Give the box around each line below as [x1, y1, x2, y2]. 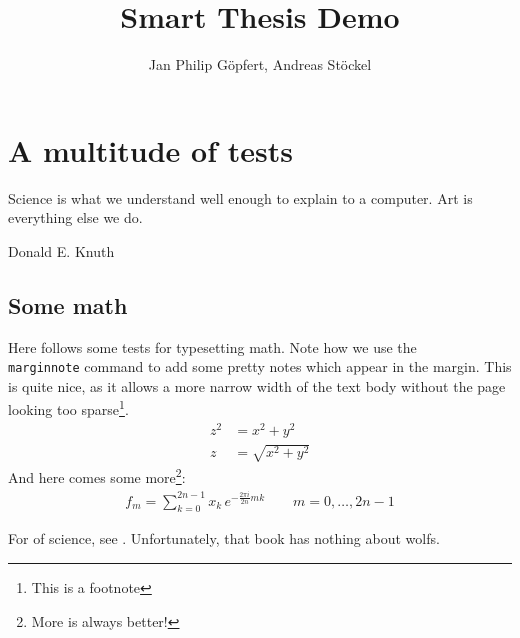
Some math [8, 289, 128, 320]
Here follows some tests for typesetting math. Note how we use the [8, 336, 417, 357]
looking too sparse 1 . [8, 396, 129, 420]
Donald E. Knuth [8, 240, 115, 261]
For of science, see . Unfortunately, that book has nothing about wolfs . [8, 528, 440, 549]
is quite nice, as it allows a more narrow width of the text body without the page [8, 375, 506, 396]
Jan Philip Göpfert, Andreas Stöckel [148, 54, 372, 75]
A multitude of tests [8, 129, 293, 170]
